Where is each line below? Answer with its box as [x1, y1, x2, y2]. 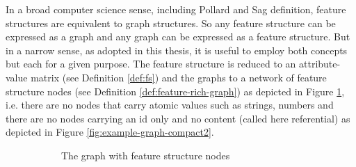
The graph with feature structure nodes [61, 148, 230, 162]
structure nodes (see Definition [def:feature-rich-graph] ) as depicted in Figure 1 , [6, 83, 345, 98]
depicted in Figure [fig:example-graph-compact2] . [6, 125, 214, 139]
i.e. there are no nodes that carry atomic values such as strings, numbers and [6, 97, 334, 112]
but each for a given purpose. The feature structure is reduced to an [6, 56, 296, 71]
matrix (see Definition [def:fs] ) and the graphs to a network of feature [31, 70, 327, 84]
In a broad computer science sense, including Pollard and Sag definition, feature [6, 2, 346, 16]
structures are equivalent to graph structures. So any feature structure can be [6, 15, 336, 30]
